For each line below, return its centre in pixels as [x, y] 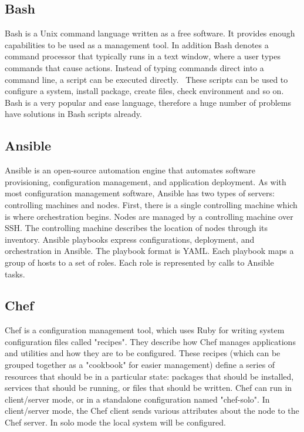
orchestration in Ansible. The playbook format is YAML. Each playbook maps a [149, 251]
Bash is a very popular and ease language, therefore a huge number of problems [148, 102]
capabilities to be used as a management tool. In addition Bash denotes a [137, 44]
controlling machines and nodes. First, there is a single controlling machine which [151, 204]
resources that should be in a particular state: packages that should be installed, [149, 376]
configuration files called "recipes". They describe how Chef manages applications [150, 341]
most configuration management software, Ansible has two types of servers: [140, 193]
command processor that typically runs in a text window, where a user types [143, 56]
